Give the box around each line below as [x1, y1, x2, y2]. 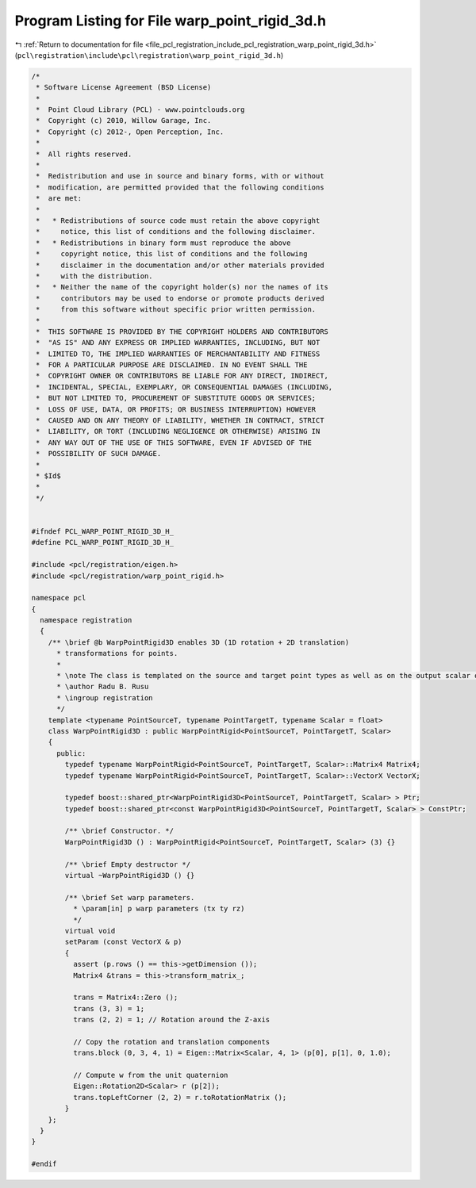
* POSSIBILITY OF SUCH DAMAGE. [36, 449, 162, 458]
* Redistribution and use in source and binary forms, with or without [36, 171, 324, 181]
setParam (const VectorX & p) [64, 937, 182, 947]
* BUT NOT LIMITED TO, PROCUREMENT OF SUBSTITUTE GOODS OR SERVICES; [36, 393, 317, 403]
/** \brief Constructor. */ [64, 826, 175, 836]
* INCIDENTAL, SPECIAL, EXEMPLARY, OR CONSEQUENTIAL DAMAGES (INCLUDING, [36, 382, 333, 392]
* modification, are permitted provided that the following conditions [36, 182, 324, 192]
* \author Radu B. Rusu [56, 682, 149, 692]
